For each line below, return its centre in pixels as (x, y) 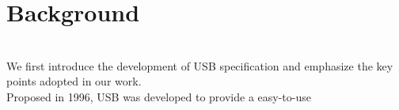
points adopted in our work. (74, 81)
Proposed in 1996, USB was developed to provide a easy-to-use (159, 96)
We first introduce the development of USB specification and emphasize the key (200, 65)
